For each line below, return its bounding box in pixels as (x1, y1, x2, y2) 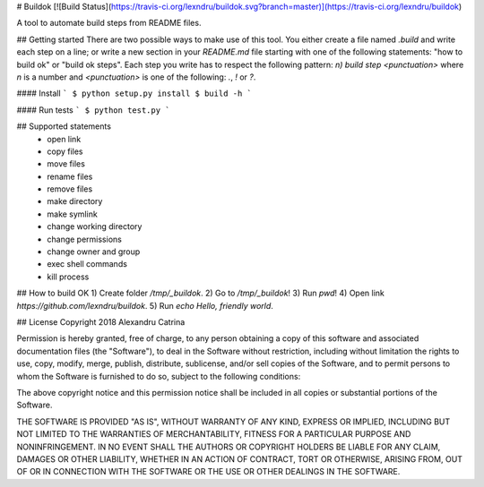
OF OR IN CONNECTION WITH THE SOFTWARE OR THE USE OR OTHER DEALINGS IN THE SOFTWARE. (16, 466, 401, 477)
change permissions (47, 234, 123, 244)
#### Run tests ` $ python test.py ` (16, 104, 170, 115)
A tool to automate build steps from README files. (16, 18, 202, 29)
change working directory (47, 221, 143, 232)
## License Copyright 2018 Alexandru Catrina (16, 316, 186, 327)
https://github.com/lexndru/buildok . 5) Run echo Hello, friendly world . (16, 300, 273, 311)
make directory (47, 196, 103, 207)
